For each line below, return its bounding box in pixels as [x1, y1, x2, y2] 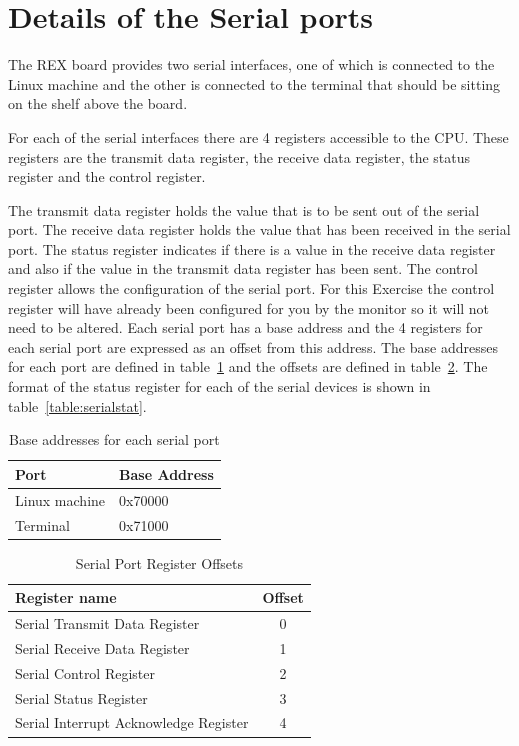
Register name [15, 587, 117, 608]
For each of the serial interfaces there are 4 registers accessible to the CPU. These [8, 126, 509, 147]
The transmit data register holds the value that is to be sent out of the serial [8, 199, 480, 220]
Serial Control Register [15, 662, 155, 683]
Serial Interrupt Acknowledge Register [15, 712, 249, 733]
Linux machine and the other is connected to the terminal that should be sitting [8, 73, 501, 94]
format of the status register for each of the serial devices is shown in [8, 376, 431, 397]
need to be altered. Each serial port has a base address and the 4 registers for [8, 317, 483, 338]
